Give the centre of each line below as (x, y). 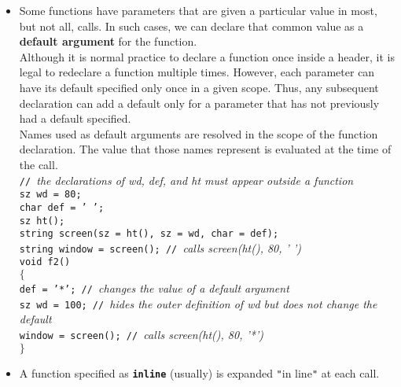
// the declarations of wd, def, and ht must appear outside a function (186, 180)
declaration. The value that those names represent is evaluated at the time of (205, 149)
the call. (39, 164)
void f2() (45, 262)
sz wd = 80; (50, 195)
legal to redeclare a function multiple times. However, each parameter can (197, 72)
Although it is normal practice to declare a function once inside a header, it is (207, 56)
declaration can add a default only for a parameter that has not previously (199, 103)
